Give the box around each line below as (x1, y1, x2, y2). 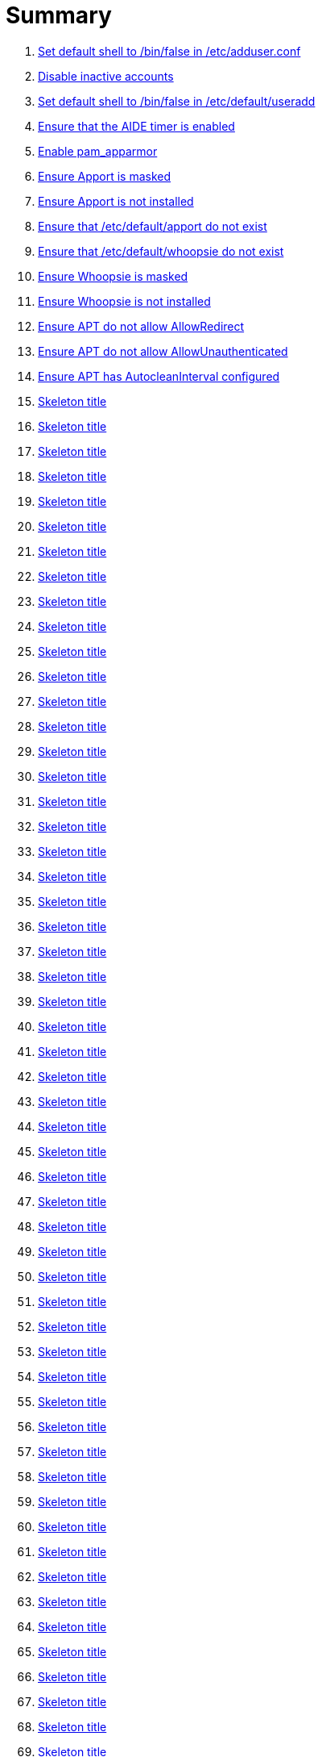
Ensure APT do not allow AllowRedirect (38, 319, 245, 333)
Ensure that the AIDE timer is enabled (38, 119, 235, 133)
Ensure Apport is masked (38, 169, 171, 183)
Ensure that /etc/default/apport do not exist (38, 219, 267, 233)
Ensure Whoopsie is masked (38, 269, 188, 283)
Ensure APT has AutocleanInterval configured (38, 369, 280, 383)
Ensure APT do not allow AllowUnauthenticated (38, 344, 288, 358)
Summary (6, 2, 112, 29)
